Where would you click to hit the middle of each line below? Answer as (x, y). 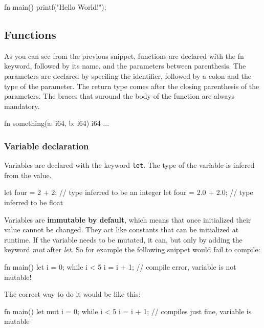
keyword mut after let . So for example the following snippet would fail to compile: (132, 249)
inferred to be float (34, 202)
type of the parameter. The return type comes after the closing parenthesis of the (132, 86)
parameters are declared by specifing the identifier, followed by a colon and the (128, 75)
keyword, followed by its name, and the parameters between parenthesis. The (125, 66)
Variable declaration (47, 146)
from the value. (28, 175)
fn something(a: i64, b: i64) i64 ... (57, 123)
